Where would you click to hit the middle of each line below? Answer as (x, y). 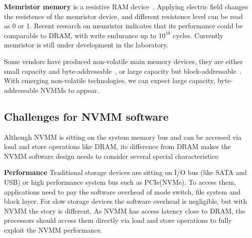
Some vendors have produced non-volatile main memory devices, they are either (124, 61)
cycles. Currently (198, 35)
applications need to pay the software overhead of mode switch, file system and (122, 191)
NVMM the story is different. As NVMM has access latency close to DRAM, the (125, 210)
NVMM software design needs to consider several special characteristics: (112, 156)
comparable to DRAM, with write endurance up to (80, 35)
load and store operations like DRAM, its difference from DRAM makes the (117, 146)
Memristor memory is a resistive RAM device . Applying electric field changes (126, 6)
